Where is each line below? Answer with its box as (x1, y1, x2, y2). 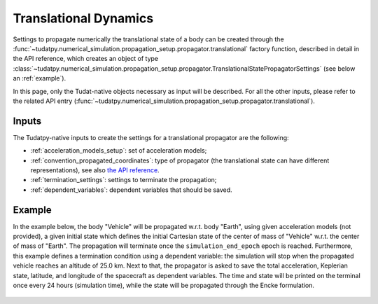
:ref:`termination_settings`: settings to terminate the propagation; (30, 176, 217, 184)
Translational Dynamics (13, 11, 154, 26)
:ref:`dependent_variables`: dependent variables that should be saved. (30, 186, 232, 194)
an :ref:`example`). (13, 74, 66, 83)
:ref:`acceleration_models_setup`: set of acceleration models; (30, 146, 207, 155)
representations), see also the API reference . (30, 165, 160, 174)
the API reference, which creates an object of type (13, 55, 159, 63)
